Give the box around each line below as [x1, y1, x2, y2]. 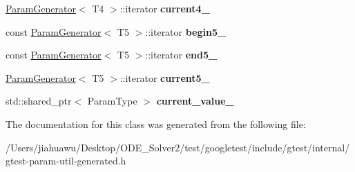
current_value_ [156, 94, 234, 108]
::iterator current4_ [119, 1, 210, 15]
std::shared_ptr [6, 94, 72, 108]
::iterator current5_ [119, 70, 210, 85]
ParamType [87, 94, 137, 108]
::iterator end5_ [145, 47, 218, 62]
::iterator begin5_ [145, 24, 227, 39]
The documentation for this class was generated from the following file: [6, 116, 306, 131]
